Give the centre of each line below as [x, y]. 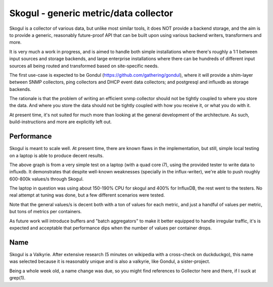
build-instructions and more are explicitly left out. [61, 122]
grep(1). [17, 278]
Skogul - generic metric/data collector [91, 13]
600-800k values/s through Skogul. [47, 179]
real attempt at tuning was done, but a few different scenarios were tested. [87, 195]
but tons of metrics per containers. [45, 212]
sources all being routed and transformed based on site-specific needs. [84, 66]
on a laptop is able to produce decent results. [56, 155]
